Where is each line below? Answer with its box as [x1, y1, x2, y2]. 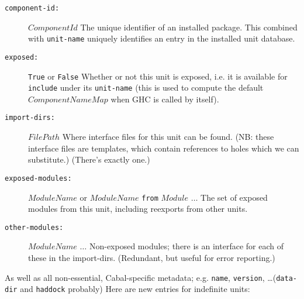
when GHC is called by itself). [110, 92, 219, 105]
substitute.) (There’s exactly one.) [28, 153, 150, 166]
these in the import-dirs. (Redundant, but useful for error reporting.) [28, 252, 275, 264]
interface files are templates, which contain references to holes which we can [28, 142, 299, 154]
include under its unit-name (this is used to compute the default [28, 81, 264, 94]
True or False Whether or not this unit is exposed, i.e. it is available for [28, 70, 288, 82]
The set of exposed [201, 191, 268, 203]
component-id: [5, 4, 60, 12]
